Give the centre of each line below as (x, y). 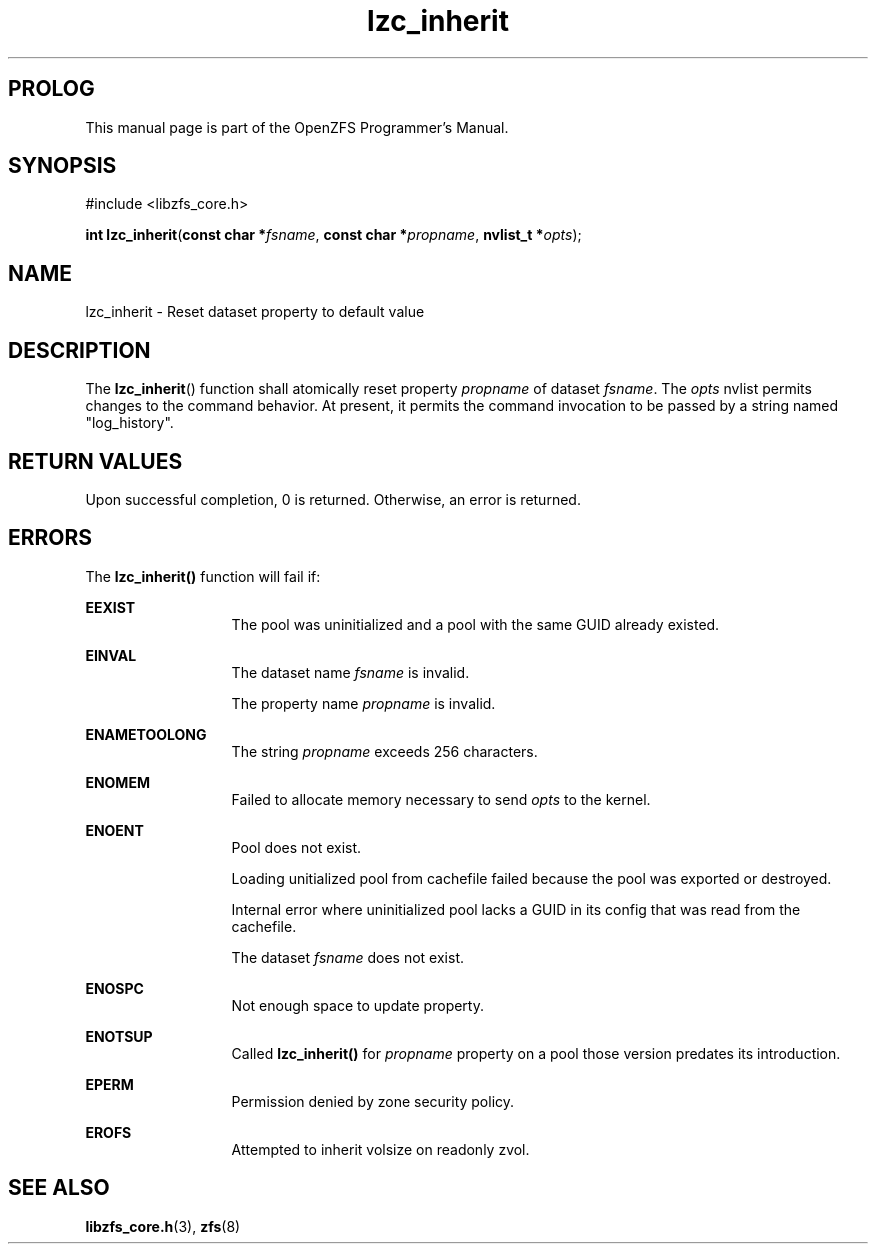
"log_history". (129, 423)
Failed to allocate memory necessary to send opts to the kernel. (441, 799)
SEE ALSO (59, 1188)
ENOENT (114, 830)
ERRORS (50, 538)
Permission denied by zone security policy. (373, 1101)
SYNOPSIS (62, 166)
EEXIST (110, 607)
